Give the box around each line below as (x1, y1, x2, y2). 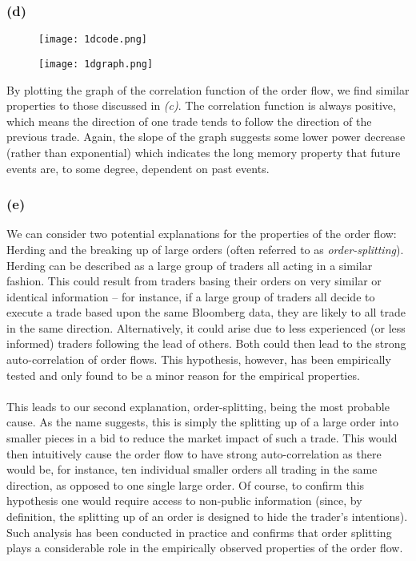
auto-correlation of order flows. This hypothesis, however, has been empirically (6, 351, 391, 368)
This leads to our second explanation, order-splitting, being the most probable (6, 398, 390, 414)
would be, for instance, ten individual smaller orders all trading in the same (6, 461, 378, 478)
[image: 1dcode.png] (38, 34, 148, 46)
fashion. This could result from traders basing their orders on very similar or (6, 272, 382, 289)
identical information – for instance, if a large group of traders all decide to (6, 288, 375, 305)
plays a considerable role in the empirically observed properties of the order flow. (6, 539, 403, 556)
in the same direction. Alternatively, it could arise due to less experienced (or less (6, 319, 406, 336)
